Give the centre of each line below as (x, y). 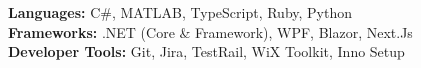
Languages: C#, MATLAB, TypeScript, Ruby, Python (180, 12)
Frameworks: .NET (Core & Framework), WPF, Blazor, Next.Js (210, 31)
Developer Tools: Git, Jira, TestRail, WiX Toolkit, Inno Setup (206, 51)
